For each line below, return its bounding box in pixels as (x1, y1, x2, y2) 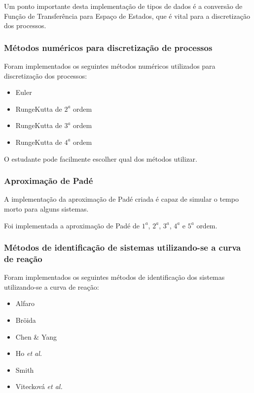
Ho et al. (15, 348, 42, 358)
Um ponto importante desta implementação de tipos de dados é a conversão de (4, 1, 243, 11)
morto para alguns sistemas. (4, 203, 89, 214)
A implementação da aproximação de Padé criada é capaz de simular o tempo (4, 194, 239, 204)
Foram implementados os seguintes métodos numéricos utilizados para (4, 61, 216, 71)
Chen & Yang (15, 331, 57, 342)
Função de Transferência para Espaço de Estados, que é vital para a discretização (4, 10, 250, 21)
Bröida (15, 315, 36, 325)
